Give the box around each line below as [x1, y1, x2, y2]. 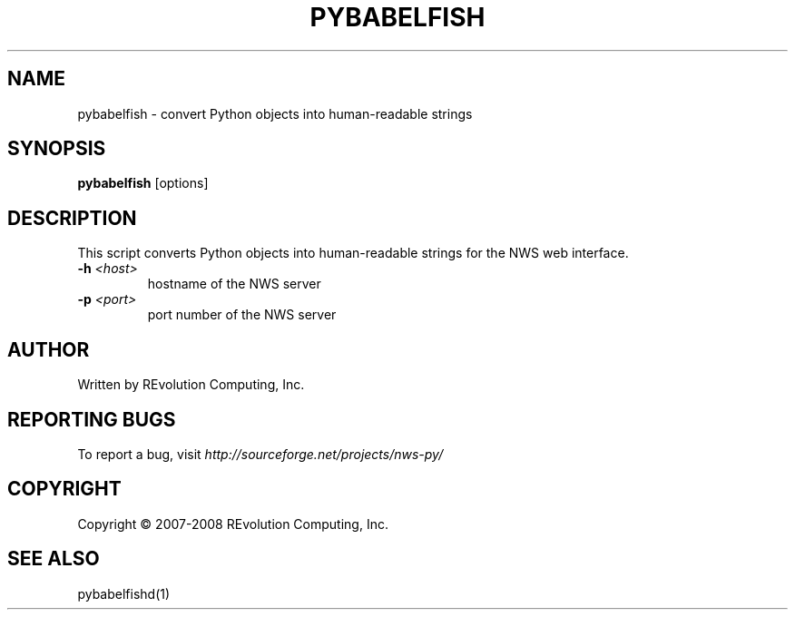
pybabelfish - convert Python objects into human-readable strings [77, 105, 473, 122]
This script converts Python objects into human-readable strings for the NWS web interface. [77, 245, 629, 261]
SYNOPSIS [7, 137, 106, 161]
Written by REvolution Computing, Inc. [77, 377, 305, 393]
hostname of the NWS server [147, 276, 321, 292]
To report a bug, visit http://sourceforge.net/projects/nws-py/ [77, 446, 444, 462]
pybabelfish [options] [77, 175, 209, 191]
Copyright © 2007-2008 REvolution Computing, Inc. [77, 515, 388, 532]
